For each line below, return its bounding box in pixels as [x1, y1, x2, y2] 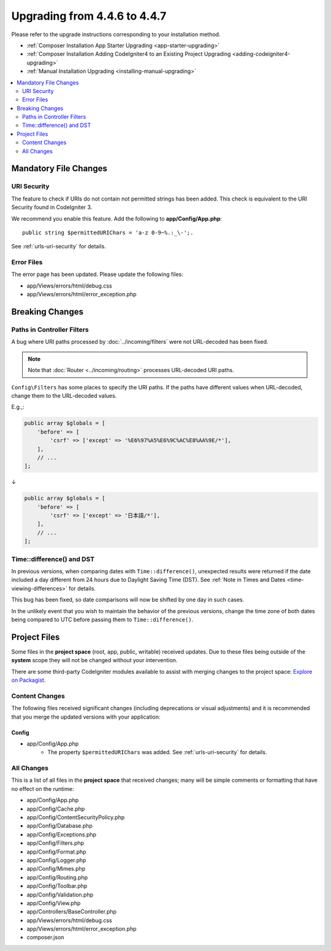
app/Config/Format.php [26, 848, 86, 855]
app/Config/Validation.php [26, 891, 94, 898]
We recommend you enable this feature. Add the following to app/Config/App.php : [11, 215, 223, 222]
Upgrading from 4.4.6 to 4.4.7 [11, 9, 167, 23]
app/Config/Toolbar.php [26, 882, 88, 890]
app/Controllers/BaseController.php [26, 908, 116, 915]
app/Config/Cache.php [26, 805, 85, 812]
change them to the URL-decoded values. [11, 392, 117, 399]
